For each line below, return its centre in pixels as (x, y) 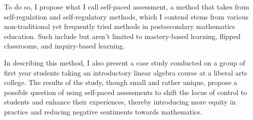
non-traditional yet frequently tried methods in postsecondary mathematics (120, 26)
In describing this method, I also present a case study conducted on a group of (125, 62)
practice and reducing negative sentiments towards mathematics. (103, 111)
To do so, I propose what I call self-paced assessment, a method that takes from (127, 6)
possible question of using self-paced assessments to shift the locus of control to (126, 92)
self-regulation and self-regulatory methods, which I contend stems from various (126, 16)
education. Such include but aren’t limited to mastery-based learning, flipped (122, 36)
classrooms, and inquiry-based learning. (65, 46)
